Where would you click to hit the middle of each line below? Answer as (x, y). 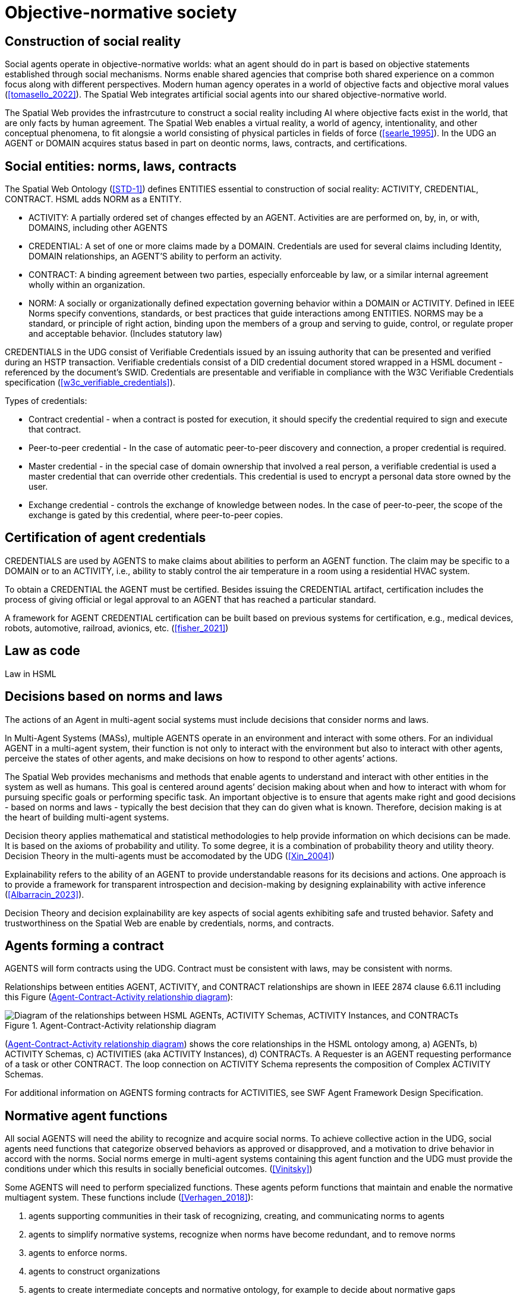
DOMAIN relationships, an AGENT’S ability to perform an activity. (155, 256)
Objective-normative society (121, 12)
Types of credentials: (46, 401)
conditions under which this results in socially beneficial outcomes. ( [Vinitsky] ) (159, 1169)
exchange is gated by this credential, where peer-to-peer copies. (156, 515)
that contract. (55, 430)
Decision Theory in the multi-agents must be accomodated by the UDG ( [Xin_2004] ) (170, 856)
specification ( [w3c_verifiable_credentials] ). (90, 383)
